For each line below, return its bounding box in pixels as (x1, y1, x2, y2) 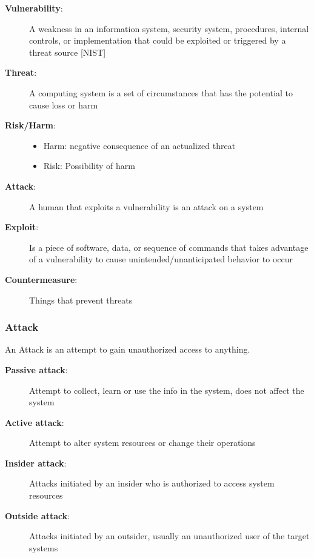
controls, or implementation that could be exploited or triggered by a (29, 34, 286, 47)
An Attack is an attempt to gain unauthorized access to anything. (5, 343, 250, 356)
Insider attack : (5, 456, 67, 469)
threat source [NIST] (29, 45, 106, 58)
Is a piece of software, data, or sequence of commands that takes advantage (29, 241, 309, 253)
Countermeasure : (5, 273, 78, 285)
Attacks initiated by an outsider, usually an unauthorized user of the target (29, 530, 310, 542)
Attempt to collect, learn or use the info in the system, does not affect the (29, 384, 304, 396)
